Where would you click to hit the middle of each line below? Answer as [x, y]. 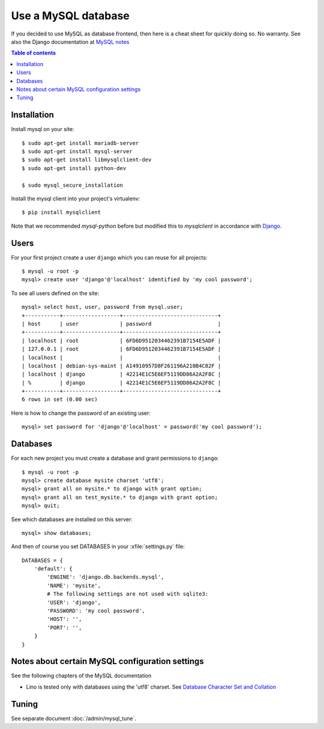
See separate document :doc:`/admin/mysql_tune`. [74, 718]
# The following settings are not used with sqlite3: [128, 594]
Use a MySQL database [70, 16]
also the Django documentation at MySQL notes [70, 41]
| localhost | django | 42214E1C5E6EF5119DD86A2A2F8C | [121, 374]
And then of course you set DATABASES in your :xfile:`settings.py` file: [98, 546]
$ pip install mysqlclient [61, 212]
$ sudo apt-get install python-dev [74, 168]
